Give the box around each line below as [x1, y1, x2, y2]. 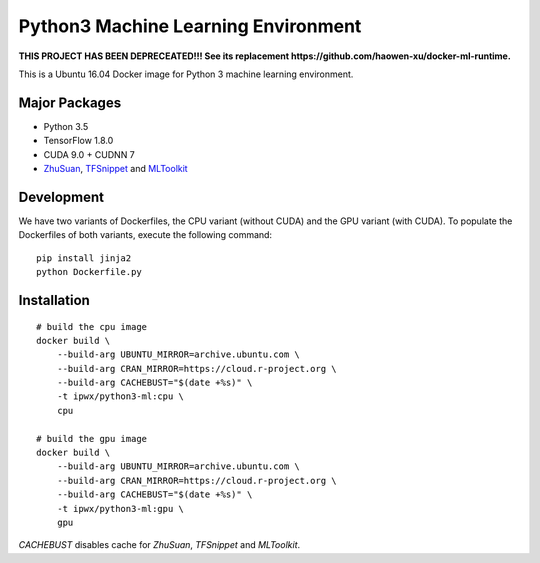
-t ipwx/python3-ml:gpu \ [56, 503, 185, 514]
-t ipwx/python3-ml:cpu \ [56, 391, 185, 402]
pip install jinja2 [36, 252, 132, 264]
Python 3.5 [43, 120, 89, 132]
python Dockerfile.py [36, 266, 142, 278]
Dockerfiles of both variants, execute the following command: [18, 229, 273, 241]
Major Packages [18, 94, 122, 111]
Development [18, 188, 105, 205]
